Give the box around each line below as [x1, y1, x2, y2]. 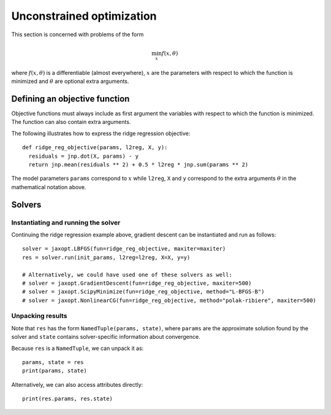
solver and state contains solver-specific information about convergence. [11, 333, 200, 341]
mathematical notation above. [11, 183, 86, 190]
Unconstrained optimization [11, 9, 157, 23]
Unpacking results [11, 312, 67, 320]
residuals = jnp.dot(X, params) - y [28, 152, 139, 160]
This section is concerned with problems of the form [11, 31, 144, 38]
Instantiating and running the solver [11, 218, 121, 227]
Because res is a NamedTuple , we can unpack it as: [11, 344, 144, 352]
